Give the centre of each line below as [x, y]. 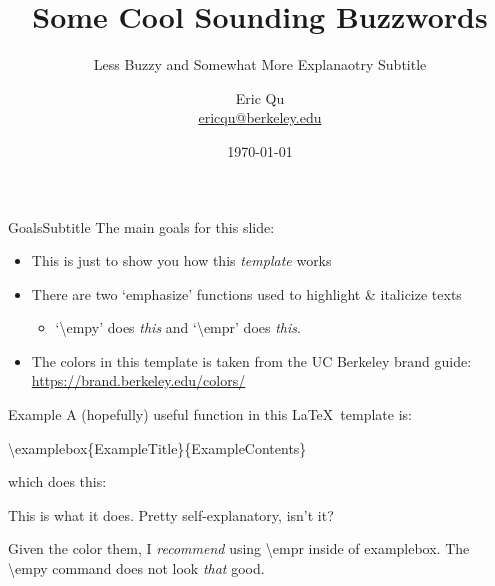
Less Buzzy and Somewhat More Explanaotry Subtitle [260, 64]
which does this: [57, 481]
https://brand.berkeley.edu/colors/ [138, 380]
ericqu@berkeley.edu [260, 117]
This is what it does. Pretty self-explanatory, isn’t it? [171, 514]
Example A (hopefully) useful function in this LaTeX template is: [210, 414]
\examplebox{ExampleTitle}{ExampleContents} [157, 447]
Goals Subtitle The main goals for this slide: [141, 226]
